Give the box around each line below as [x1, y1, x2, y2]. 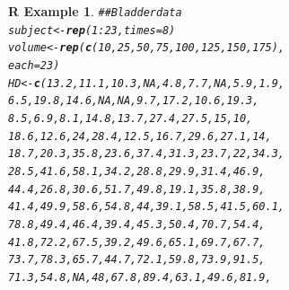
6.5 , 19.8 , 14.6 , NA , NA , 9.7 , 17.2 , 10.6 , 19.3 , [8, 94, 259, 108]
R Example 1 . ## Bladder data [8, 2, 182, 20]
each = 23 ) [8, 58, 60, 72]
